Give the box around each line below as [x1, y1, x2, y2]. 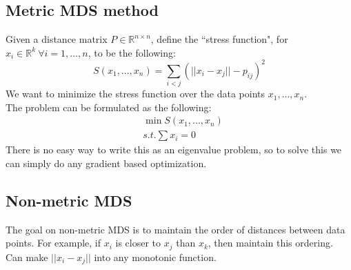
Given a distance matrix [6, 32, 108, 46]
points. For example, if [6, 235, 101, 250]
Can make [6, 249, 48, 264]
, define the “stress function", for [150, 32, 288, 46]
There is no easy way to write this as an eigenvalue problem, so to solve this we [6, 142, 342, 157]
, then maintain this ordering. [208, 235, 333, 250]
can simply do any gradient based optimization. [6, 156, 207, 171]
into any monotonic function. [94, 249, 217, 264]
